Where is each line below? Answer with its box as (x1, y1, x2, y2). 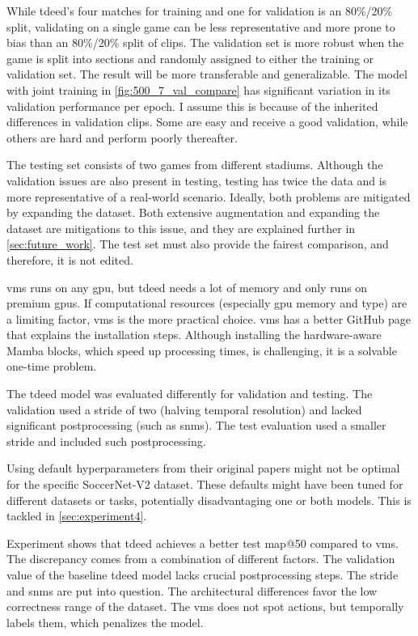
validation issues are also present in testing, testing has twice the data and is (6, 172, 387, 189)
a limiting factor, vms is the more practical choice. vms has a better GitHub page (6, 310, 411, 327)
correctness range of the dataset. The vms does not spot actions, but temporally (6, 598, 404, 615)
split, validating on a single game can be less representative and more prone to (6, 18, 395, 35)
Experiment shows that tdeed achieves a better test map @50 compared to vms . (6, 534, 399, 551)
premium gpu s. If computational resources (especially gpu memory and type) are (6, 295, 407, 312)
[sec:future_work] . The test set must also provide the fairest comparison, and (6, 235, 389, 252)
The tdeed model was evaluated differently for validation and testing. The (6, 385, 373, 402)
